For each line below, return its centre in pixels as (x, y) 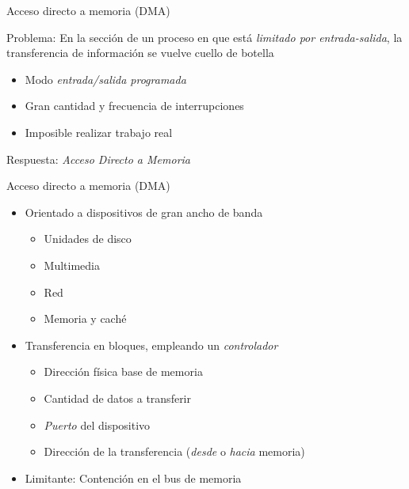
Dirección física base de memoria (123, 371)
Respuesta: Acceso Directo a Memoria (98, 159)
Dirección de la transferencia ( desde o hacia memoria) (174, 451)
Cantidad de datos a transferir (117, 398)
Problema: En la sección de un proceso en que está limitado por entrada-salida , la (204, 37)
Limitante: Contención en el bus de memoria (133, 478)
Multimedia (72, 265)
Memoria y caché (85, 318)
